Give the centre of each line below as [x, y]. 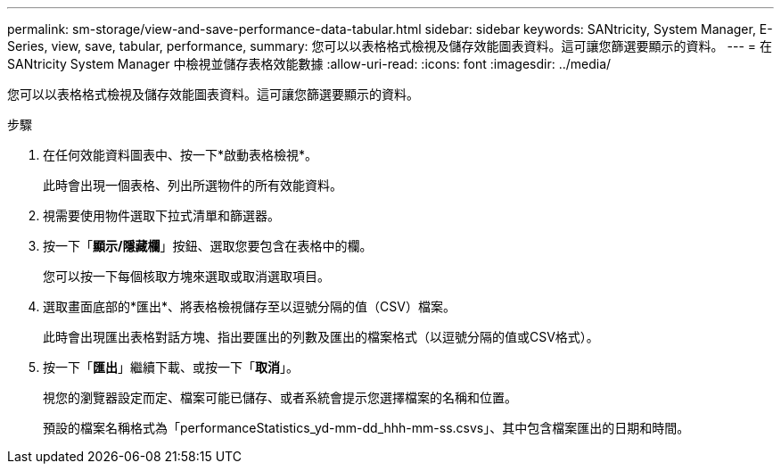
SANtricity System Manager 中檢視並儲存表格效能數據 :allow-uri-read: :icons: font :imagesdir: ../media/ [309, 64]
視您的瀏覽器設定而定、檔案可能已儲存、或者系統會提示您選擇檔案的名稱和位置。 [280, 397]
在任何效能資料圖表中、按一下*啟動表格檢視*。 [181, 155]
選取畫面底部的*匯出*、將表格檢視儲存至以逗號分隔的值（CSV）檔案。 [249, 306]
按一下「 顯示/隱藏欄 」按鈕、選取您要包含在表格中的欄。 [208, 246]
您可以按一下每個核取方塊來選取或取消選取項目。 [186, 276]
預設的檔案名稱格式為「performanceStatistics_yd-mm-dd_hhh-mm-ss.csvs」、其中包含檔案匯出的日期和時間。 [366, 428]
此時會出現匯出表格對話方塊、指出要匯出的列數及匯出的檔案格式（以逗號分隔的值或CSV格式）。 [321, 337]
